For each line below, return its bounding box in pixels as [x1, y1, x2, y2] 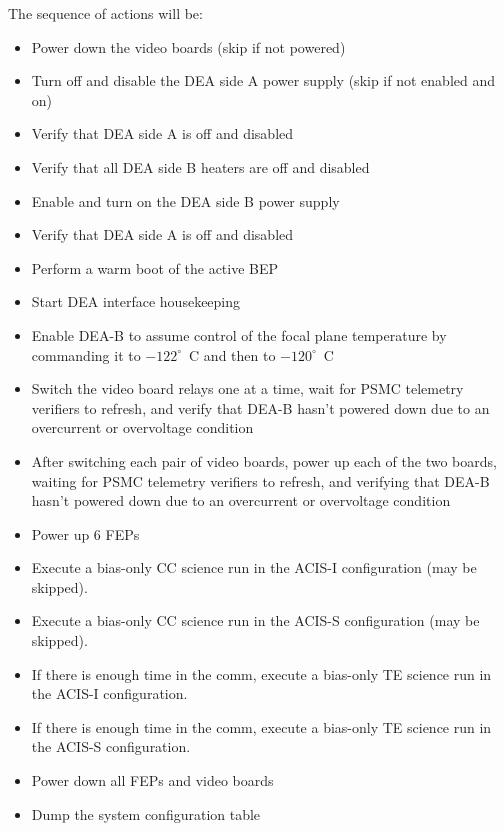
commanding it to [31, 344, 141, 365]
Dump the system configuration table [31, 803, 261, 824]
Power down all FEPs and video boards [31, 770, 274, 791]
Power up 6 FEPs [31, 523, 140, 544]
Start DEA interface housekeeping [31, 291, 241, 312]
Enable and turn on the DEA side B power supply [31, 190, 340, 211]
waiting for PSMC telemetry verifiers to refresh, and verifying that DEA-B [31, 470, 490, 491]
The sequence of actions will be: [8, 3, 203, 23]
